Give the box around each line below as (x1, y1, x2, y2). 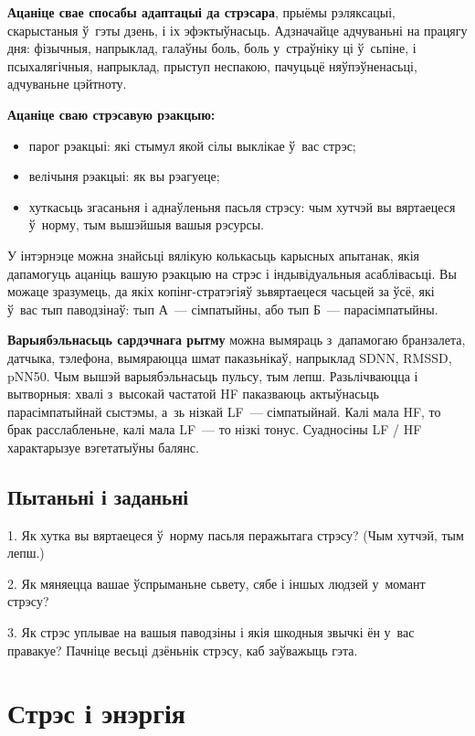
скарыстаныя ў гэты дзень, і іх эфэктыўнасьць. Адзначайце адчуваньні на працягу (7, 20, 468, 39)
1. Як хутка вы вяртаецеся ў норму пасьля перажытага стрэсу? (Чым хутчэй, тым (7, 525, 464, 544)
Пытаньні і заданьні (7, 482, 189, 510)
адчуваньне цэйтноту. (7, 74, 127, 93)
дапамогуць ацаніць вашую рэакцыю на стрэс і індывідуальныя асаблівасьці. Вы (7, 263, 457, 283)
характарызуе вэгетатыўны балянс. (7, 437, 199, 456)
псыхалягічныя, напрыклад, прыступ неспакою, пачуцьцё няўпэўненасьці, (7, 56, 417, 75)
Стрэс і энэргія (7, 694, 185, 731)
